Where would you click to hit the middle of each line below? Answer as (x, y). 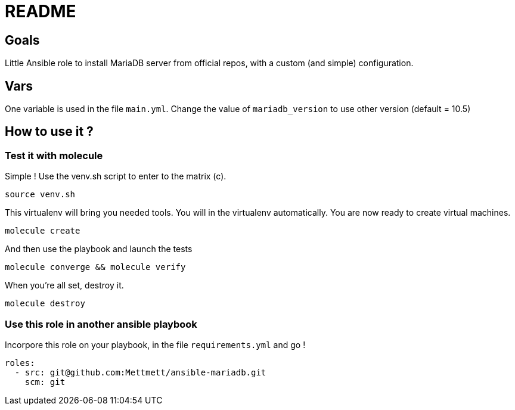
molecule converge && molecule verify (95, 267)
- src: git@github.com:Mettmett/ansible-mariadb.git (140, 372)
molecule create (43, 231)
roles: (20, 363)
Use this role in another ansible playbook (101, 324)
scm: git (45, 382)
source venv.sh (40, 195)
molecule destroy (45, 304)
